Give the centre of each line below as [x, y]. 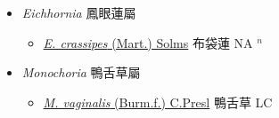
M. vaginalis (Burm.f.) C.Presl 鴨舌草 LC [158, 102]
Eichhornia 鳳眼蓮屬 [79, 12]
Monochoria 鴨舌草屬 [81, 72]
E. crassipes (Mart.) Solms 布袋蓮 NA [148, 42]
